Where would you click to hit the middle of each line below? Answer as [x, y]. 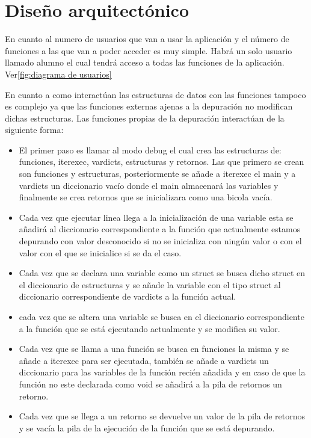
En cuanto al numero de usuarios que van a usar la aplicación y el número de [147, 39]
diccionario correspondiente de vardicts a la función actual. [128, 296]
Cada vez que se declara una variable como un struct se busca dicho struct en [162, 273]
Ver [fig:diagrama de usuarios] [58, 74]
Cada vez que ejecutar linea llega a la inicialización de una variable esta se [156, 217]
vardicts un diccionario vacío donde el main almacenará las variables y [149, 185]
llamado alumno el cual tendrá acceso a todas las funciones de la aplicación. [145, 62]
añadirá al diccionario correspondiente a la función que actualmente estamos [160, 229]
